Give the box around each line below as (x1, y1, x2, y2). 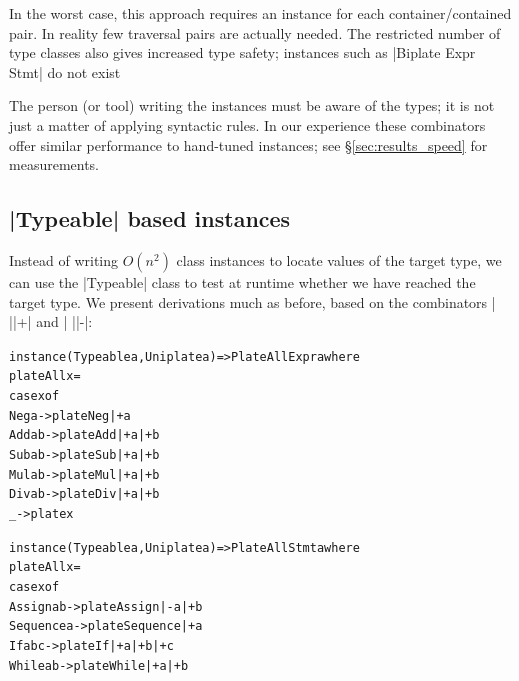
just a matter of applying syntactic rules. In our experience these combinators (9, 114, 486, 135)
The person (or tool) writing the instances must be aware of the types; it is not (9, 95, 495, 116)
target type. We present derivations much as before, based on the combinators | (9, 291, 496, 312)
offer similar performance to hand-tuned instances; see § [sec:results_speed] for (9, 134, 488, 155)
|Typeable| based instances (9, 203, 291, 234)
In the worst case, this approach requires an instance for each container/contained (9, 3, 512, 23)
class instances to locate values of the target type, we (176, 249, 502, 270)
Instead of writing (9, 249, 119, 270)
